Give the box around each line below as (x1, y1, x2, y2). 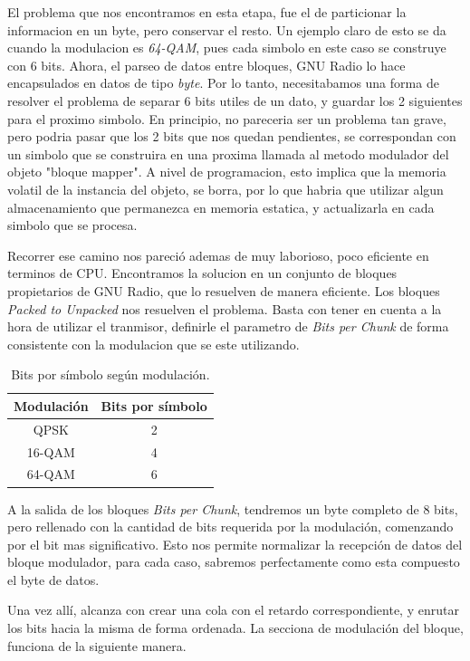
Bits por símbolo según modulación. (11, 365, 210, 384)
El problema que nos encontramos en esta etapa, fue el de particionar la (7, 3, 407, 21)
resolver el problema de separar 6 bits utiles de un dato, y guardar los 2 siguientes (7, 91, 463, 110)
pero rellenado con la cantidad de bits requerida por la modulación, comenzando (7, 517, 454, 536)
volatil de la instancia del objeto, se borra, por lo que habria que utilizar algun (7, 179, 444, 198)
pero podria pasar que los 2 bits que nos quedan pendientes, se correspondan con (7, 127, 456, 146)
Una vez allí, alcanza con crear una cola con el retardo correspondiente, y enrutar (7, 600, 459, 619)
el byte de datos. (7, 570, 100, 589)
